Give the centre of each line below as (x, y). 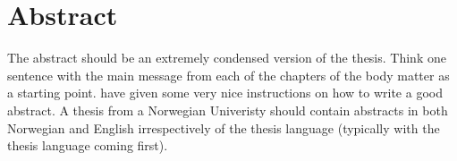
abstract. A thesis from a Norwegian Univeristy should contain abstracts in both (228, 110)
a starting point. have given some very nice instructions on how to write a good (225, 93)
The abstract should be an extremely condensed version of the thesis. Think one (227, 58)
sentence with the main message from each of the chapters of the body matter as (228, 75)
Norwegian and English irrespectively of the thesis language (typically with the (224, 127)
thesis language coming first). (88, 145)
